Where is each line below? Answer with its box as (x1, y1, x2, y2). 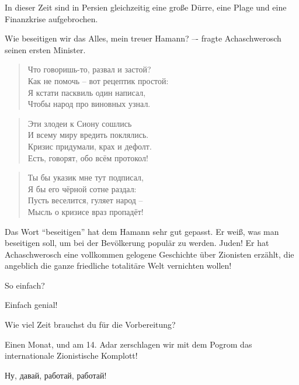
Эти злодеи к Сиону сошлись (27, 117, 132, 129)
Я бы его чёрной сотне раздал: (27, 182, 137, 195)
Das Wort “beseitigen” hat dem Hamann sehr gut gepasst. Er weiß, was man (5, 225, 279, 237)
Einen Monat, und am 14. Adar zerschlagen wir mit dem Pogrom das (5, 338, 252, 350)
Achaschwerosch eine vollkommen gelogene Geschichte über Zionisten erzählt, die (5, 248, 294, 260)
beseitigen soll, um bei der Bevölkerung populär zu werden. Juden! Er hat (5, 237, 269, 249)
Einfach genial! (5, 299, 58, 311)
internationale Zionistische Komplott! (5, 349, 138, 362)
